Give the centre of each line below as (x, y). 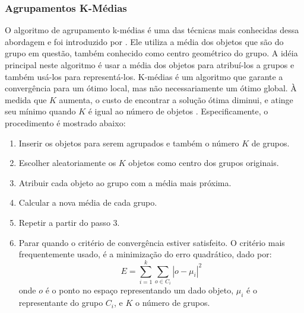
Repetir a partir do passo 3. (69, 222)
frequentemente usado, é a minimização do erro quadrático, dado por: (145, 254)
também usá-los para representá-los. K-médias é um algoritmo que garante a (144, 76)
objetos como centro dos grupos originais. (204, 163)
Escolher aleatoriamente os (67, 163)
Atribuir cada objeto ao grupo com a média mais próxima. (125, 182)
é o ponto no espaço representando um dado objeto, (140, 290)
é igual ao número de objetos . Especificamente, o (178, 111)
